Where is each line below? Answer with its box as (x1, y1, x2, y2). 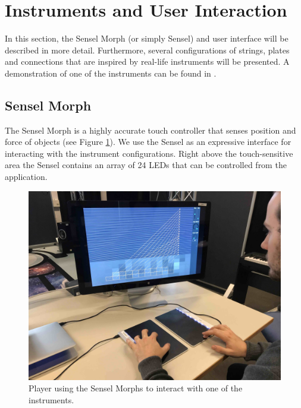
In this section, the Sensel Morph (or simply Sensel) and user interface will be (5, 32, 289, 45)
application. (5, 170, 48, 183)
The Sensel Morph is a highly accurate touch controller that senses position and (5, 124, 296, 136)
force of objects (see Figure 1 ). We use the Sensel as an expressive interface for (5, 135, 291, 148)
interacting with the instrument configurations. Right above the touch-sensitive (5, 147, 293, 159)
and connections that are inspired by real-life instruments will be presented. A (5, 55, 290, 68)
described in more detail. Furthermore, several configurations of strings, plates (5, 43, 290, 56)
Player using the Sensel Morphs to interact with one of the (29, 382, 243, 394)
